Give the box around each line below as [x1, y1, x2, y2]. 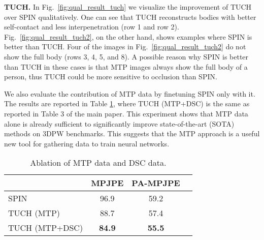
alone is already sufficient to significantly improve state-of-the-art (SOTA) [4, 118, 235, 129]
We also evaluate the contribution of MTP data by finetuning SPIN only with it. [4, 88, 255, 99]
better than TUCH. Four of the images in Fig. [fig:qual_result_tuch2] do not [4, 41, 246, 52]
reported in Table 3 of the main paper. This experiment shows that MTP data [4, 108, 248, 118]
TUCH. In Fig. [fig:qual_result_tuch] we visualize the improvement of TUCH [4, 2, 252, 12]
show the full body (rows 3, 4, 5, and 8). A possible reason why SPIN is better [4, 51, 249, 62]
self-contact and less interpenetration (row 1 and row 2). [4, 21, 179, 32]
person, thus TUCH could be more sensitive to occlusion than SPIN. [4, 71, 217, 82]
